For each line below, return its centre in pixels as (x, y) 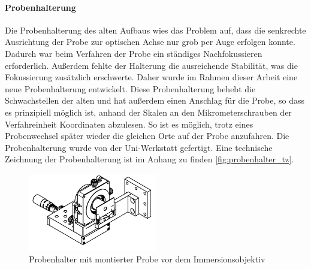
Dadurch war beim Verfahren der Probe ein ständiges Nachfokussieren (134, 53)
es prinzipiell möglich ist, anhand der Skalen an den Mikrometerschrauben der (148, 112)
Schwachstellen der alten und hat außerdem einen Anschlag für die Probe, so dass (155, 100)
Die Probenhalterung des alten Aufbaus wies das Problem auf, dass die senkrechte (155, 30)
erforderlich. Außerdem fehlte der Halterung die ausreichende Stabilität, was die (151, 65)
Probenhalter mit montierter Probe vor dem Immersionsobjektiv (147, 259)
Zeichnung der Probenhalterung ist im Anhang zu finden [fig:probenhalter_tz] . (150, 159)
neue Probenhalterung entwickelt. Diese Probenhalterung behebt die (130, 88)
